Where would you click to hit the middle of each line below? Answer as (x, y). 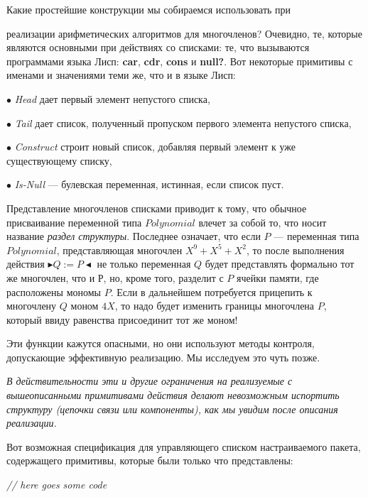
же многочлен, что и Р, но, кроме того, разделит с (115, 277)
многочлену (32, 306)
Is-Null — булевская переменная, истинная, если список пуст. (149, 184)
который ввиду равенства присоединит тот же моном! (122, 319)
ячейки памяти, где (277, 277)
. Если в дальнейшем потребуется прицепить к (211, 291)
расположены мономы (54, 291)
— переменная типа (316, 236)
